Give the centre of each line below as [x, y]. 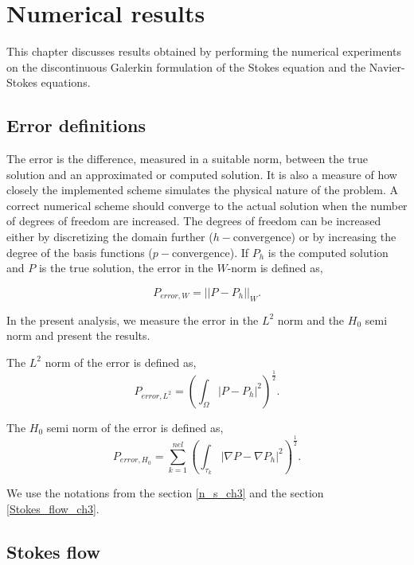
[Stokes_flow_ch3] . [53, 508]
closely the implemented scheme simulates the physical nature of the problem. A [202, 190]
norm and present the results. [78, 335]
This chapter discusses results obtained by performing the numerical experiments [204, 51]
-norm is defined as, [275, 268]
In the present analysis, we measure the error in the [133, 320]
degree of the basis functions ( [80, 252]
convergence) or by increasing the [314, 237]
